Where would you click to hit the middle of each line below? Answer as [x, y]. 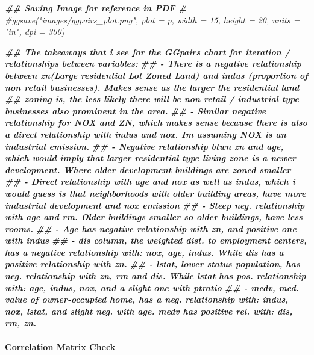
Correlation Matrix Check [60, 346]
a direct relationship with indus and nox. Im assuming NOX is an [146, 134]
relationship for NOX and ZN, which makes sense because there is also [156, 122]
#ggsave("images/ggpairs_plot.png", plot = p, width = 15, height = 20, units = [152, 20]
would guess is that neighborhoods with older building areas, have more [155, 193]
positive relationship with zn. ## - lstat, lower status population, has [152, 264]
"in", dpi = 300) [35, 32]
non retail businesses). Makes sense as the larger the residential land [152, 87]
